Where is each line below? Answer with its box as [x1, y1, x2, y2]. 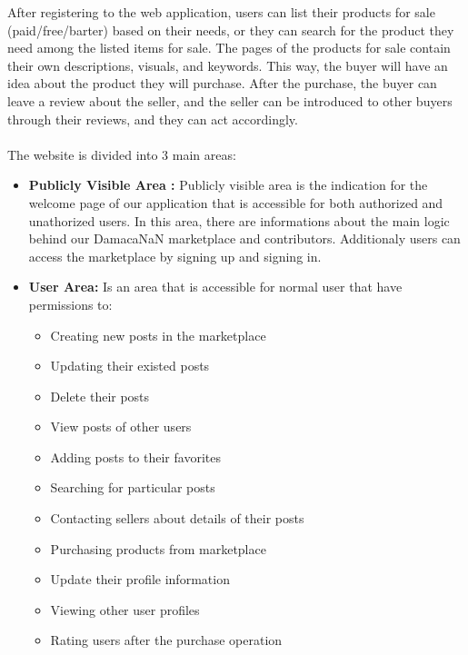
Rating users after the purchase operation [50, 630, 283, 650]
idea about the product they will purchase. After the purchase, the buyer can [7, 74, 437, 93]
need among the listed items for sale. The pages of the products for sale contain [7, 38, 451, 57]
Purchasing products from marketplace [50, 539, 266, 558]
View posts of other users [50, 417, 192, 436]
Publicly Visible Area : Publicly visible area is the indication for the [28, 175, 428, 194]
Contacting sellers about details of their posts [50, 509, 304, 528]
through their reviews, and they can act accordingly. [7, 109, 298, 128]
